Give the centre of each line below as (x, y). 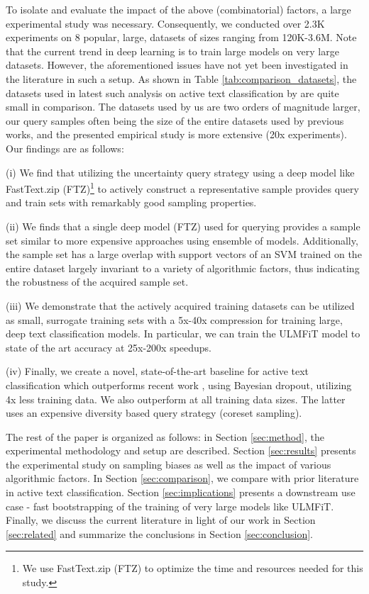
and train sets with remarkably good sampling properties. (131, 202)
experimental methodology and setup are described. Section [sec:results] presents (181, 450)
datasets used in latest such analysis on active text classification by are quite (172, 93)
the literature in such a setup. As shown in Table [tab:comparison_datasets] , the (181, 78)
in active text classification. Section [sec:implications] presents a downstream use (181, 492)
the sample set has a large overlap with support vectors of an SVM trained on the (184, 254)
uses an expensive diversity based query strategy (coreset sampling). (154, 413)
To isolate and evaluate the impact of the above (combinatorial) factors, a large (178, 9)
